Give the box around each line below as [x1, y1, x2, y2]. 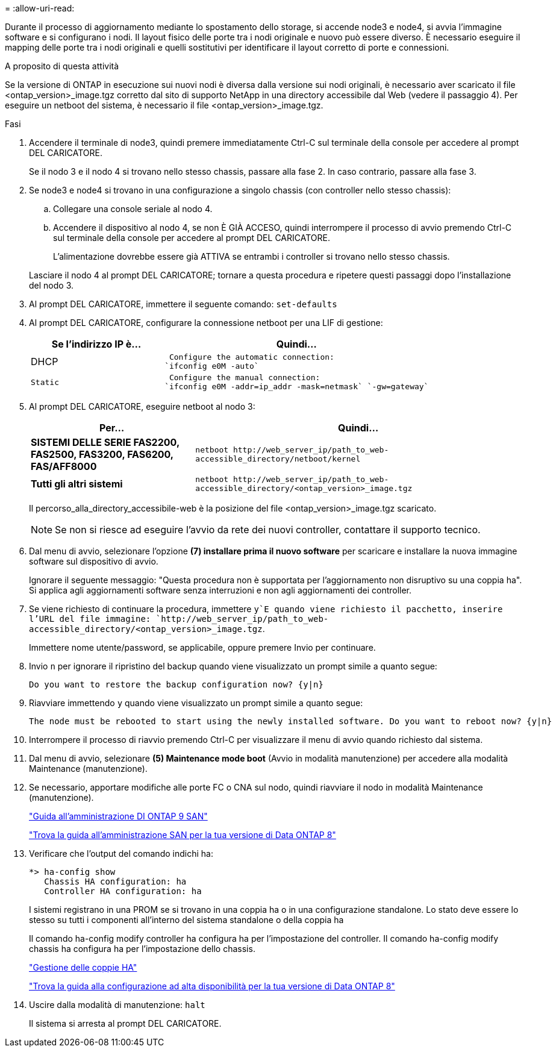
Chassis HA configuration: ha [44, 877, 187, 886]
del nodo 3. [29, 280, 73, 290]
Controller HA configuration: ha [44, 886, 202, 896]
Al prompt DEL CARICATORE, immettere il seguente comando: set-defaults [29, 299, 337, 309]
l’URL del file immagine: [29, 614, 151, 624]
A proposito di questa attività [5, 61, 119, 71]
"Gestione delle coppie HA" [29, 962, 137, 972]
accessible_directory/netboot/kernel [195, 454, 361, 463]
